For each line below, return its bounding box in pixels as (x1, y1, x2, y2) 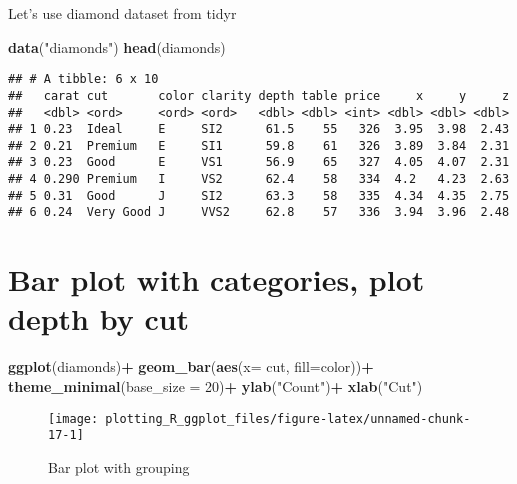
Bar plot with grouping (48, 456, 190, 477)
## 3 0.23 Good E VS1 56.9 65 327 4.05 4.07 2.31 (8, 155, 510, 170)
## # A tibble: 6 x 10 (8, 72, 159, 87)
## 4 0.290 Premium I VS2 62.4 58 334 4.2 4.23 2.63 (8, 172, 510, 187)
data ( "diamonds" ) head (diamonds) (8, 36, 226, 57)
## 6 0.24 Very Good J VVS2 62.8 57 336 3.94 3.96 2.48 (8, 205, 510, 220)
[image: (48, 411, 99, 426)
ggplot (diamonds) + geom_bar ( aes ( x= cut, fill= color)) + (8, 356, 374, 377)
